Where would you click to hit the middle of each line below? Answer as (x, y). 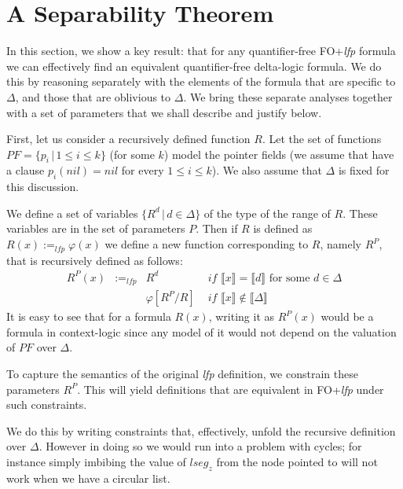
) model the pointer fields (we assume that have (279, 154)
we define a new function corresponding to (207, 244)
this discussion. (43, 187)
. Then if (217, 228)
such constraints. (47, 404)
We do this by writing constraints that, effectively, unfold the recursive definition (201, 430)
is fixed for (364, 170)
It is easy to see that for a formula (89, 316)
